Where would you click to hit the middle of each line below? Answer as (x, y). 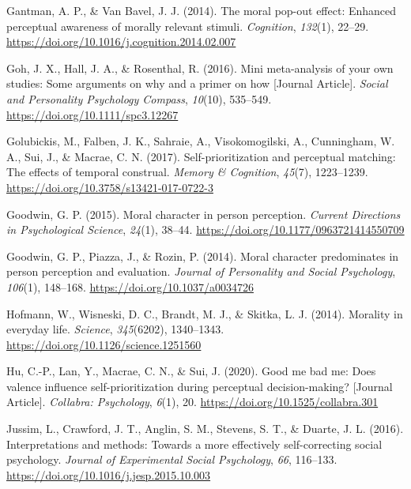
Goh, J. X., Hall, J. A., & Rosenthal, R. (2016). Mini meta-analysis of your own (200, 68)
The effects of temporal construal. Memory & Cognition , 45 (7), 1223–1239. (187, 172)
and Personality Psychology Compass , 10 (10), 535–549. (139, 98)
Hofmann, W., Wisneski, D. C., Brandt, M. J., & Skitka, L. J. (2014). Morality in (205, 313)
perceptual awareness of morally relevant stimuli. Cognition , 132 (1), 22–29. (188, 26)
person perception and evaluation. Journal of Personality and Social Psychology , (201, 271)
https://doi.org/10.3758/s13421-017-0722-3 (110, 187)
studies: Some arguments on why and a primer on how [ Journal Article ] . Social (197, 83)
